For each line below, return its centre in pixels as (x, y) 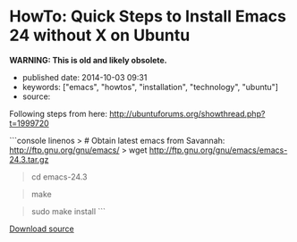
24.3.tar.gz (29, 159)
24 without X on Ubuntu (100, 35)
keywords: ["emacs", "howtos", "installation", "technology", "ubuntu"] (150, 87)
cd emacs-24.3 (59, 177)
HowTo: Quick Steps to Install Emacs (148, 17)
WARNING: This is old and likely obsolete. (88, 60)
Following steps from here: (59, 113)
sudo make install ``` (68, 211)
